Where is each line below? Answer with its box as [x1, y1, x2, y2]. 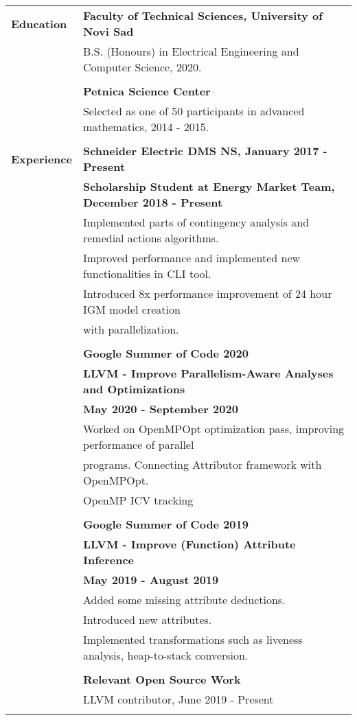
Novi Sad [82, 23, 134, 39]
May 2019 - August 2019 [82, 572, 219, 588]
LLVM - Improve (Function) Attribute [82, 536, 296, 552]
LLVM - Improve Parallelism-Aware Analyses [82, 365, 334, 381]
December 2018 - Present [82, 194, 223, 210]
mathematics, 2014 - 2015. [82, 119, 209, 135]
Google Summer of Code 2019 [82, 516, 249, 532]
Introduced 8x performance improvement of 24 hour [82, 286, 332, 301]
